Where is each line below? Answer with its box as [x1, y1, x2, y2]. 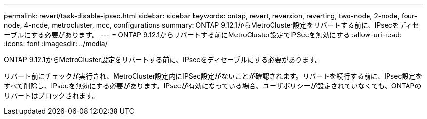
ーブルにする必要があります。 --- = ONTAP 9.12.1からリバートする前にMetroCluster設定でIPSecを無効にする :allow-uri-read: [4, 31, 402, 39]
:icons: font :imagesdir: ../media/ [4, 39, 108, 48]
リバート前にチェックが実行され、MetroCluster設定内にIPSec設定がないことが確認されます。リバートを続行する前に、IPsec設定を [4, 72, 423, 80]
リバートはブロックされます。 [4, 91, 99, 100]
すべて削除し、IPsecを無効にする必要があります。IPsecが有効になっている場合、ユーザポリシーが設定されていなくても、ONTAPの [4, 82, 422, 90]
